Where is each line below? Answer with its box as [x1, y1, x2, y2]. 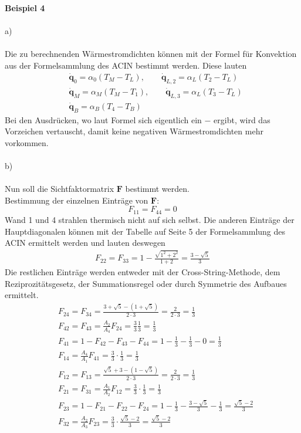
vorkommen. [5, 136, 49, 148]
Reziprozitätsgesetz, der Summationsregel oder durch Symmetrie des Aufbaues [5, 277, 287, 289]
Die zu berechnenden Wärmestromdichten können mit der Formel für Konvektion [5, 48, 297, 60]
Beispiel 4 [5, 2, 45, 13]
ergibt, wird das [214, 113, 270, 126]
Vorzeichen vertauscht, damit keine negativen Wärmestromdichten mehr [5, 125, 263, 137]
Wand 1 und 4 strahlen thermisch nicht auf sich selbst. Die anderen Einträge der [5, 213, 295, 225]
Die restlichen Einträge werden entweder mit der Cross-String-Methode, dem [5, 266, 280, 278]
